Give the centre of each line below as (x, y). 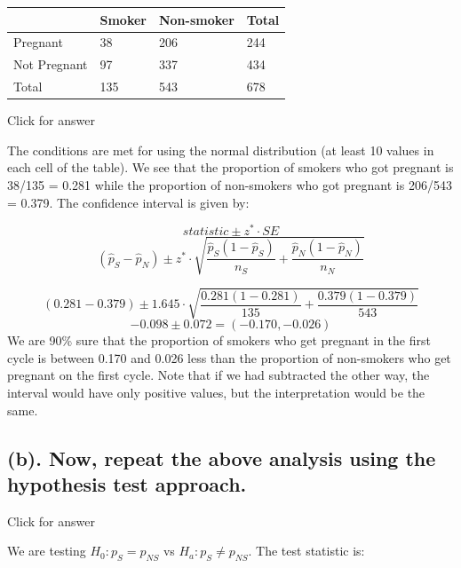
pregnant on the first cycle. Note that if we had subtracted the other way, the (219, 375)
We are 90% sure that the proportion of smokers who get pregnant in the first (219, 340)
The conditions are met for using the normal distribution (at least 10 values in (221, 150)
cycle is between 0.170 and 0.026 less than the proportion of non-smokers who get (229, 357)
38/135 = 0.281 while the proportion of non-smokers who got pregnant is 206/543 (230, 184)
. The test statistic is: (306, 551)
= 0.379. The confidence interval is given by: (128, 202)
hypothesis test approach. (127, 484)
